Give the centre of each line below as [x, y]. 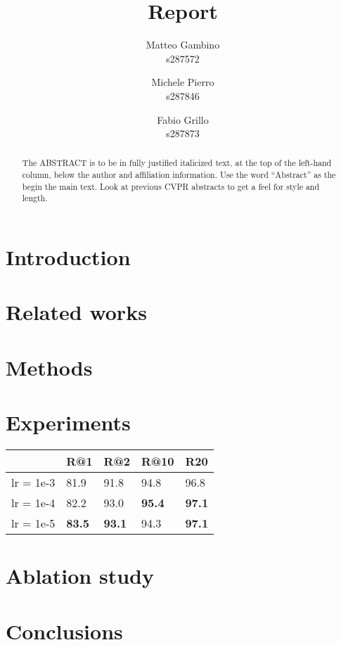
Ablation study [80, 576]
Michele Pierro [183, 82]
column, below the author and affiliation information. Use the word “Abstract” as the [179, 175]
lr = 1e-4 [33, 503]
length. [35, 198]
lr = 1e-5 [33, 523]
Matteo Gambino [183, 45]
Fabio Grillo [183, 119]
